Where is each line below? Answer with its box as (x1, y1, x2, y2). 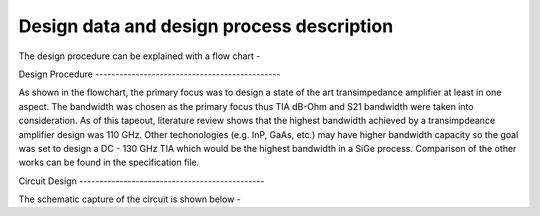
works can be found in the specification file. (18, 156, 200, 169)
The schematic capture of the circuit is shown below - (18, 193, 242, 205)
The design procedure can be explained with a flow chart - (18, 50, 261, 62)
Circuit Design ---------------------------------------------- (18, 175, 265, 187)
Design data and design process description (18, 15, 394, 37)
